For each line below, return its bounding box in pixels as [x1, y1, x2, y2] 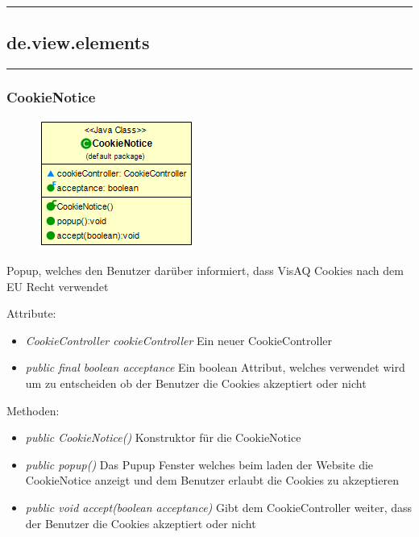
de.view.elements [6, 30, 150, 55]
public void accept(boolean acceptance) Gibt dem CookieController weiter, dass [25, 498, 412, 515]
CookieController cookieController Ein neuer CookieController [25, 331, 332, 348]
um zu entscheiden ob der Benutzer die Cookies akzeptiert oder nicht [25, 374, 367, 391]
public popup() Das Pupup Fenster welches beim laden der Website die [25, 456, 374, 472]
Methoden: [6, 402, 60, 418]
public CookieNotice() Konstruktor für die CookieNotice [25, 429, 301, 446]
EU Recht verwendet [6, 277, 109, 294]
